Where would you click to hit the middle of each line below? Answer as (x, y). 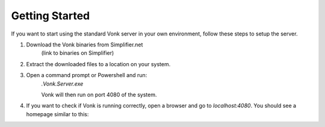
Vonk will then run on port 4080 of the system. (99, 94)
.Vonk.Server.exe (62, 84)
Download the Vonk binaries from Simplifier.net (85, 45)
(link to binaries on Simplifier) (78, 53)
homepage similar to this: (57, 114)
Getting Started (51, 16)
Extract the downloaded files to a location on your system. (98, 64)
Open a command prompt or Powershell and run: (87, 75)
